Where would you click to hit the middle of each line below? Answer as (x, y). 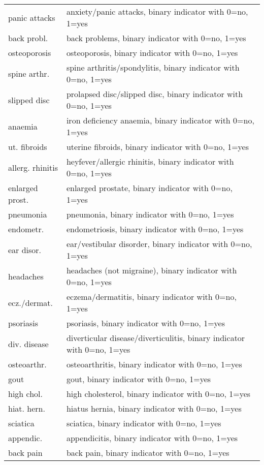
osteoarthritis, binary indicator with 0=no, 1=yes (154, 364)
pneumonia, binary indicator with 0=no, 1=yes (150, 214)
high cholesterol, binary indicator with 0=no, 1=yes (158, 394)
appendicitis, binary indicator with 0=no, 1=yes (152, 438)
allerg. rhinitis (33, 167)
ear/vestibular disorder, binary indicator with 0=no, (159, 244)
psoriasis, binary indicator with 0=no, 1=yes (146, 323)
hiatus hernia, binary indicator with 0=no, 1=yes (154, 408)
